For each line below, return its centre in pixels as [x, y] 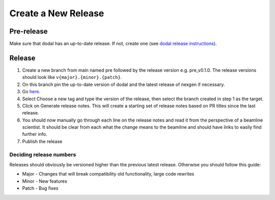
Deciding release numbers [43, 154]
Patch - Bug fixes [40, 188]
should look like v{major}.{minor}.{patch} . [72, 77]
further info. [35, 134]
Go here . [31, 92]
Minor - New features [45, 181]
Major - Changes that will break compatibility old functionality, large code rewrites [108, 174]
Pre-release [29, 31]
